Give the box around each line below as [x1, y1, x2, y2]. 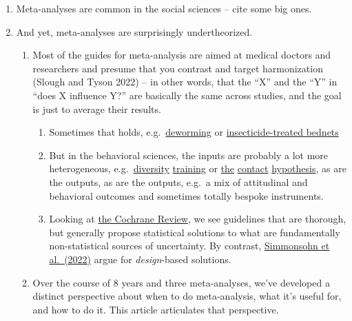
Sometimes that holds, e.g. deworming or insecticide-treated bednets [49, 125, 339, 139]
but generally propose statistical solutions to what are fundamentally [49, 225, 340, 239]
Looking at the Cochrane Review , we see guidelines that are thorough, [49, 211, 346, 226]
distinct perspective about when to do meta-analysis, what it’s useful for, [32, 289, 342, 303]
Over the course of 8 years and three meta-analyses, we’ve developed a [32, 275, 330, 289]
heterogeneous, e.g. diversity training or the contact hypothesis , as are [49, 161, 346, 176]
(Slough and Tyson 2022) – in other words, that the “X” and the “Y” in [32, 74, 338, 89]
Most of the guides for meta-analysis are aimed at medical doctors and [32, 48, 331, 62]
